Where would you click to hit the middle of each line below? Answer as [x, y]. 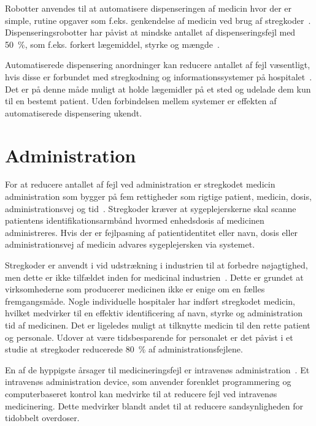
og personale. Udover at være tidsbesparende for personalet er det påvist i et [149, 337]
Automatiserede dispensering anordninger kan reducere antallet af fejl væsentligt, [158, 65]
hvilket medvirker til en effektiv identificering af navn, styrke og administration [154, 313]
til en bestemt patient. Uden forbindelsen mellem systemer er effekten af [141, 101]
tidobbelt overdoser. [42, 418]
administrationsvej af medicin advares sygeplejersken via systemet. [130, 244]
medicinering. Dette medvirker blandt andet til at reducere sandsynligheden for [154, 405]
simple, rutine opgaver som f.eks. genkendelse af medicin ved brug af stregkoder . [158, 20]
